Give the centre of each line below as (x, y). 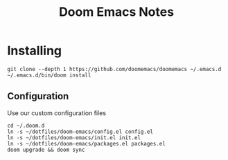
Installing (35, 51)
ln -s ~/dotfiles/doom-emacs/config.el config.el (80, 132)
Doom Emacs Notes (116, 12)
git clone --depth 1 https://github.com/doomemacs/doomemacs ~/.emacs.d (114, 69)
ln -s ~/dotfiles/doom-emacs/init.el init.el (74, 138)
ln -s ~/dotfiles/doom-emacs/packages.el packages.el (87, 143)
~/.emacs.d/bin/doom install (49, 75)
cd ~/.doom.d (26, 126)
